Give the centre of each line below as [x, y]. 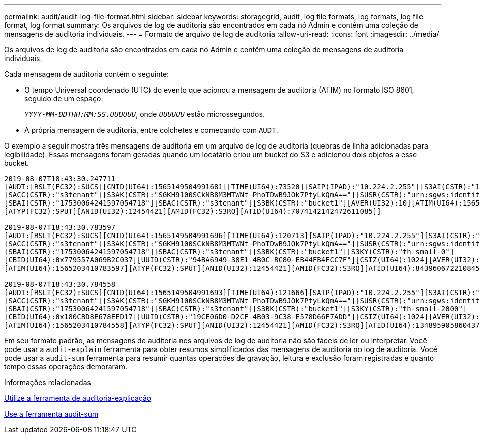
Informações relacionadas [48, 382]
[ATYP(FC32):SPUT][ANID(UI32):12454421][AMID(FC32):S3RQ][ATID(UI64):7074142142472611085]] [193, 211]
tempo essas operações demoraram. [66, 367]
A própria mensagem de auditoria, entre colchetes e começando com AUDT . [151, 130]
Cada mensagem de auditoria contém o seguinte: [87, 74]
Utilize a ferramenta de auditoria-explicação [78, 398]
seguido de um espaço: [64, 98]
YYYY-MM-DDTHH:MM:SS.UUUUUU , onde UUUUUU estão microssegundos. [145, 114]
